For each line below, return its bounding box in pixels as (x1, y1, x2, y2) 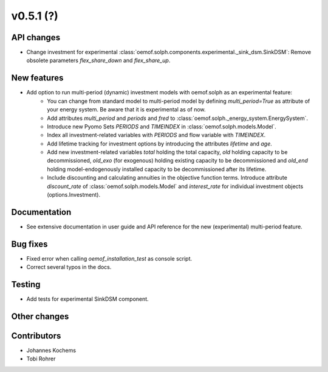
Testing (11, 279, 41, 290)
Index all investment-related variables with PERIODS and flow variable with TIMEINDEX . (47, 132, 266, 139)
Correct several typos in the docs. (26, 264, 112, 271)
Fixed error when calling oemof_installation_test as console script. (26, 254, 193, 262)
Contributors (11, 331, 61, 341)
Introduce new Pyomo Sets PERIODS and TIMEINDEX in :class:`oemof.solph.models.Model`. (47, 122, 276, 130)
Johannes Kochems (26, 347, 76, 354)
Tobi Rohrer (26, 355, 56, 362)
